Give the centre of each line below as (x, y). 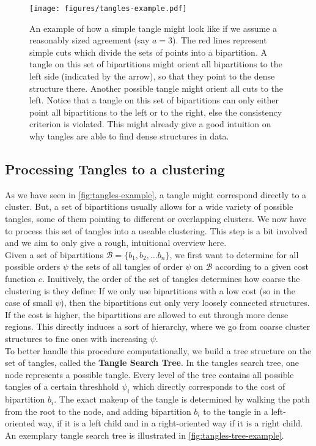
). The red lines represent (220, 40)
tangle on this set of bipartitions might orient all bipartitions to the (156, 64)
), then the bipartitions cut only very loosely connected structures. (185, 303)
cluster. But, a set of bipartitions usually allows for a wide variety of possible (149, 206)
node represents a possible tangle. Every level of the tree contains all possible (149, 374)
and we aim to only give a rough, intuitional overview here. (116, 243)
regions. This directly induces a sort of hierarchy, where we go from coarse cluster (158, 326)
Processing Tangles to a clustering (115, 169)
